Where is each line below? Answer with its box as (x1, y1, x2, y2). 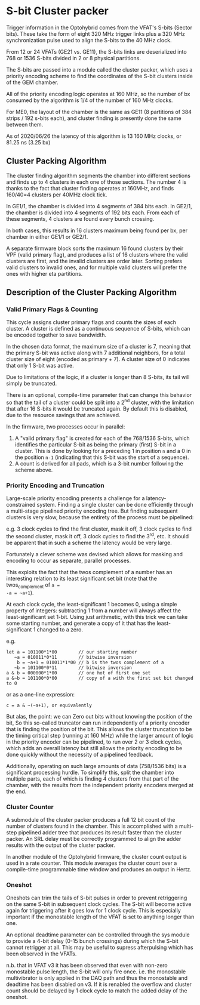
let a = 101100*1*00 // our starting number (6, 649, 137, 655)
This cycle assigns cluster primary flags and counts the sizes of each (6, 319, 177, 326)
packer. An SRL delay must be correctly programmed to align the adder (6, 836, 181, 843)
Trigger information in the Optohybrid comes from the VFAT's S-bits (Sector (6, 24, 193, 31)
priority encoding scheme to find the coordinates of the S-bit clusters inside (6, 72, 193, 79)
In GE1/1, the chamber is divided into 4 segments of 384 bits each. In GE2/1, (6, 202, 192, 209)
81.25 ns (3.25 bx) (6, 138, 51, 146)
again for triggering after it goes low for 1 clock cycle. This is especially (6, 907, 181, 914)
